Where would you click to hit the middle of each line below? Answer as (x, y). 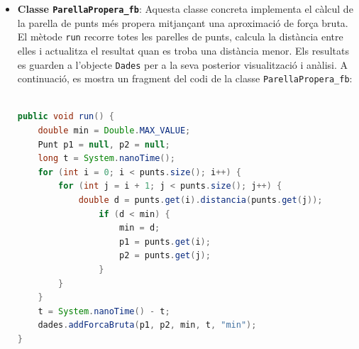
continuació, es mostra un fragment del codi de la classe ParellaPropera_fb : (185, 78)
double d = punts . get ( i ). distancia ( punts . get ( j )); (200, 200)
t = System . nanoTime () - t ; (104, 311)
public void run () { (66, 117)
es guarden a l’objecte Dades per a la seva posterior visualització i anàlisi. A (183, 64)
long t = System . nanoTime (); (106, 159)
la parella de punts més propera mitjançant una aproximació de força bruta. (183, 22)
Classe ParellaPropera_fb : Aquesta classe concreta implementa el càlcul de (185, 9)
